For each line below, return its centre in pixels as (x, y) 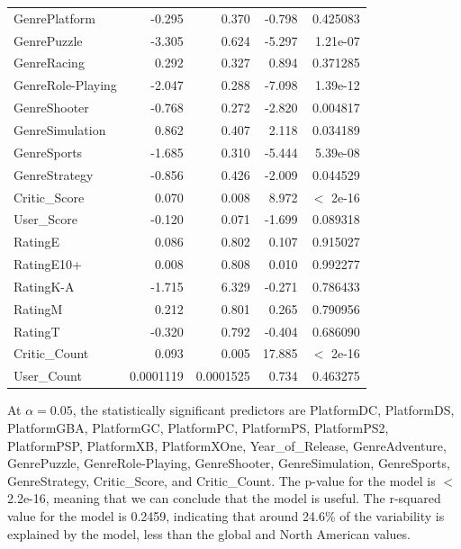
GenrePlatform (54, 18)
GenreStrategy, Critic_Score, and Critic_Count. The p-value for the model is (221, 480)
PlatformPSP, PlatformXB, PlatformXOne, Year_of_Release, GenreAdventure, (227, 445)
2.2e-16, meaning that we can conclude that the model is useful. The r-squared (224, 498)
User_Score (45, 219)
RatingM (38, 308)
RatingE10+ (48, 264)
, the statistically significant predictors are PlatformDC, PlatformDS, (263, 410)
